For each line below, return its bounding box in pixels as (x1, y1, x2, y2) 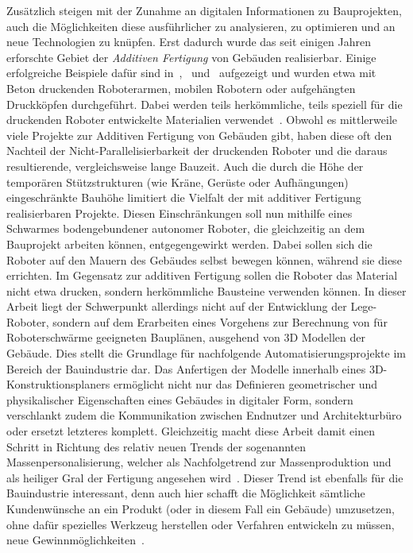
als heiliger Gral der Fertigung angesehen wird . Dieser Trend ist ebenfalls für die (6, 469, 403, 485)
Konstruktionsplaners (6, 376, 110, 393)
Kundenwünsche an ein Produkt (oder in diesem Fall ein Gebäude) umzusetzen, (6, 501, 395, 516)
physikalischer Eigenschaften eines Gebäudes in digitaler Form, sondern (6, 391, 353, 408)
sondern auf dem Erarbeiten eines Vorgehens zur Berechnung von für (52, 313, 388, 330)
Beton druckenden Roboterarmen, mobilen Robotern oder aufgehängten (6, 79, 356, 96)
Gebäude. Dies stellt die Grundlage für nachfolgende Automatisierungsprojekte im (6, 345, 406, 362)
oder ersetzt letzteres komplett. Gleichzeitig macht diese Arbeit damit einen (6, 423, 375, 439)
